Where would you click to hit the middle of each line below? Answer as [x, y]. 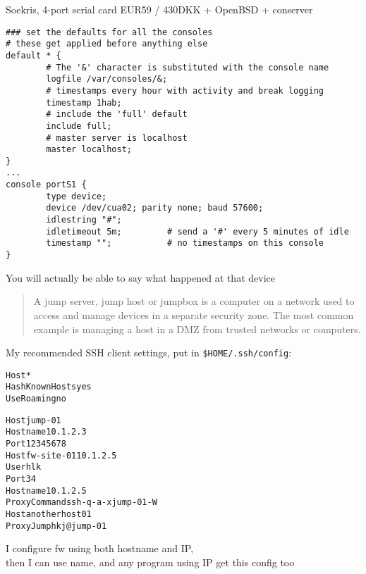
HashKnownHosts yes [49, 387]
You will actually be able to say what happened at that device [140, 277]
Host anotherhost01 [49, 514]
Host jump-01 [33, 420]
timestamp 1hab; [84, 102]
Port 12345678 [36, 444]
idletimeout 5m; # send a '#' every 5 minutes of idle [197, 231]
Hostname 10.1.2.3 [46, 432]
